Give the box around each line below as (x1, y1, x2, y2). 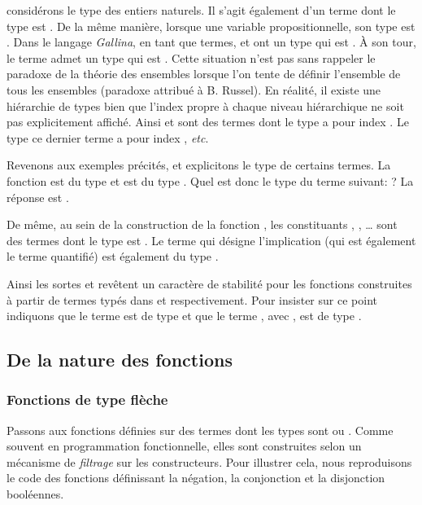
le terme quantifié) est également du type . (7, 248, 219, 265)
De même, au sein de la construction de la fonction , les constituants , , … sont (7, 216, 398, 233)
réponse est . (7, 188, 69, 205)
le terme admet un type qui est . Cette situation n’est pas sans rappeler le (7, 49, 376, 66)
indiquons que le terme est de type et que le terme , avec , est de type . (7, 307, 362, 324)
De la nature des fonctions (7, 347, 233, 372)
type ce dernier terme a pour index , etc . (7, 129, 209, 146)
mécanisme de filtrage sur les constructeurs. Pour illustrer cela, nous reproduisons (7, 453, 412, 470)
